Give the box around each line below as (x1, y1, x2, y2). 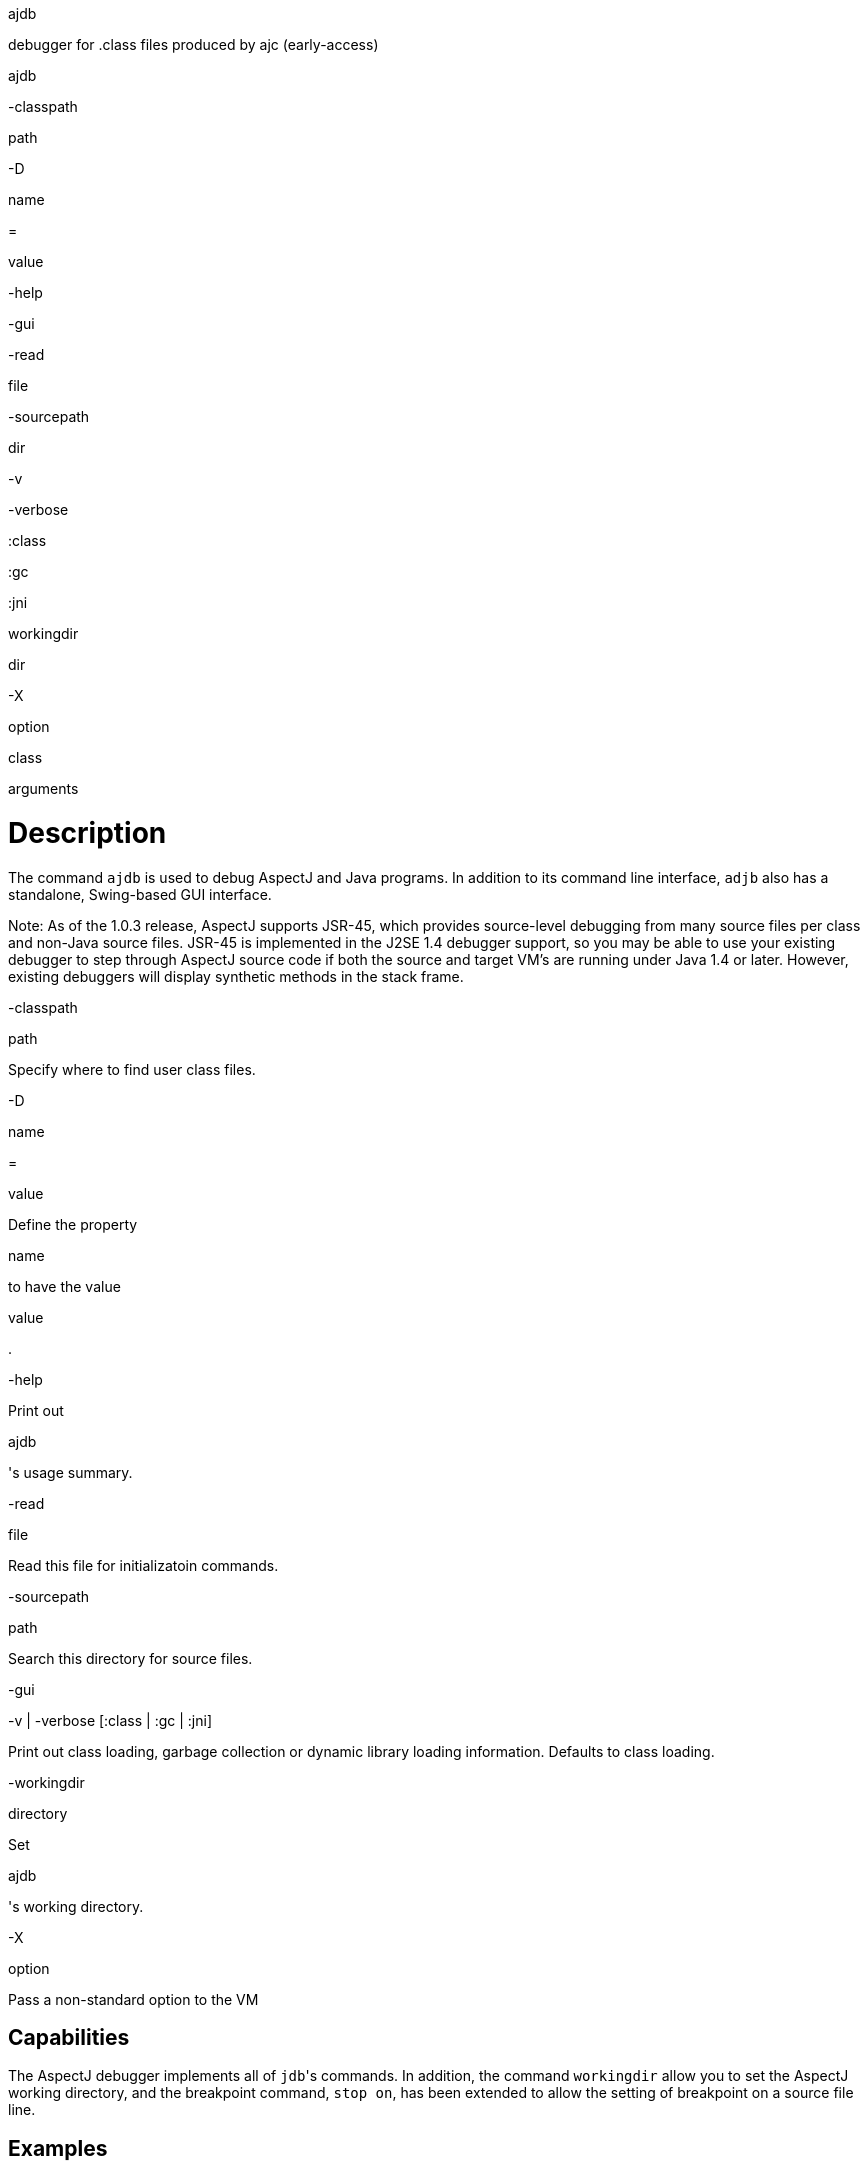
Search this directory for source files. (8, 1649, 253, 1667)
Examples (8, 2135, 108, 2161)
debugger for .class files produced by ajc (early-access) (8, 36, 379, 53)
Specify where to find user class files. (8, 1060, 256, 1078)
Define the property (8, 1215, 138, 1233)
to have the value (8, 1277, 121, 1295)
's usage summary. (8, 1463, 133, 1481)
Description (8, 815, 167, 850)
